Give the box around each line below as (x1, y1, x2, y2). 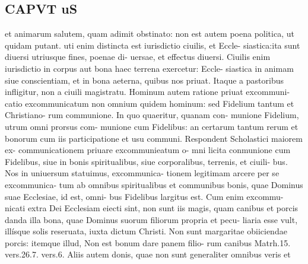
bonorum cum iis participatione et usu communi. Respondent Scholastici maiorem (5, 132, 303, 144)
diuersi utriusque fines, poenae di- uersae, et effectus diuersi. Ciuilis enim (5, 50, 271, 63)
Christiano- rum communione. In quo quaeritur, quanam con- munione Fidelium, (5, 109, 299, 121)
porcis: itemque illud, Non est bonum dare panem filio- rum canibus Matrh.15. (5, 236, 291, 249)
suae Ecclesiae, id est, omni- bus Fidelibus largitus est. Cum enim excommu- (5, 190, 284, 202)
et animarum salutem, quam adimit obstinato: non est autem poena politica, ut (5, 27, 294, 40)
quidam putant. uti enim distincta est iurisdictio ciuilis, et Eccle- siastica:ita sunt (5, 39, 300, 51)
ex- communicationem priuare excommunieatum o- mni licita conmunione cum (5, 144, 291, 156)
